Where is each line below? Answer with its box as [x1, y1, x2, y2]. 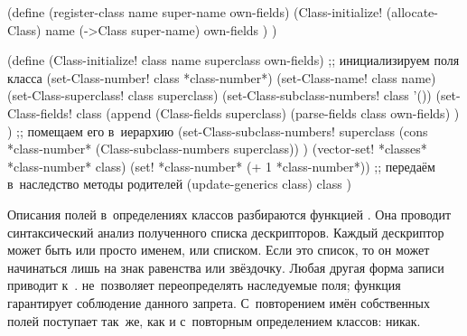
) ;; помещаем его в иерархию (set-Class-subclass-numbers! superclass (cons [7, 121, 428, 140]
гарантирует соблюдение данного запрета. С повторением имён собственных [7, 293, 430, 312]
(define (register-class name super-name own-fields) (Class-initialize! [7, 3, 383, 21]
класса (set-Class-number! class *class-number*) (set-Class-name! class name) [7, 68, 436, 87]
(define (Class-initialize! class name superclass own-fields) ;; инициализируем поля [7, 51, 460, 70]
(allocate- [386, 3, 438, 21]
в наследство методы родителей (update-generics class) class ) [7, 174, 351, 193]
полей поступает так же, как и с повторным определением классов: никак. [7, 311, 421, 330]
